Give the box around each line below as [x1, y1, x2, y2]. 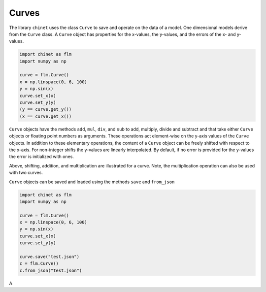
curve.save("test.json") [19, 254, 80, 260]
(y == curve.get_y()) [19, 106, 72, 112]
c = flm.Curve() [19, 261, 59, 266]
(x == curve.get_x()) [19, 113, 72, 119]
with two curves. [9, 170, 43, 176]
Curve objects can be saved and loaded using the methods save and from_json [9, 179, 175, 185]
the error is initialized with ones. [9, 154, 74, 160]
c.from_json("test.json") [19, 267, 82, 273]
